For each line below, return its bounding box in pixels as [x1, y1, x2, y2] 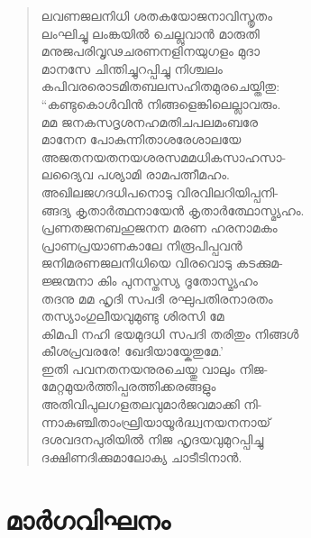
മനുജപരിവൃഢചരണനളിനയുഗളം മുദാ [41, 41, 260, 60]
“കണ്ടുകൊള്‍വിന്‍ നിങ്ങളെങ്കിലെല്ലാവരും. [41, 94, 281, 113]
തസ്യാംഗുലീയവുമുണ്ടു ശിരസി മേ [41, 306, 224, 325]
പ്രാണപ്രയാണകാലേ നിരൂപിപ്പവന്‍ [41, 235, 242, 254]
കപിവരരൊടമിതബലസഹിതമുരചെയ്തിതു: [41, 77, 280, 96]
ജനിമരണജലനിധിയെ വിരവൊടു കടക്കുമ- [41, 253, 283, 272]
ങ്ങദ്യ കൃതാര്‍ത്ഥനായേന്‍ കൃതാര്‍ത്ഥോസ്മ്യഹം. [41, 200, 305, 219]
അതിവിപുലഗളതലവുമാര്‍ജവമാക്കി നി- [41, 395, 262, 414]
